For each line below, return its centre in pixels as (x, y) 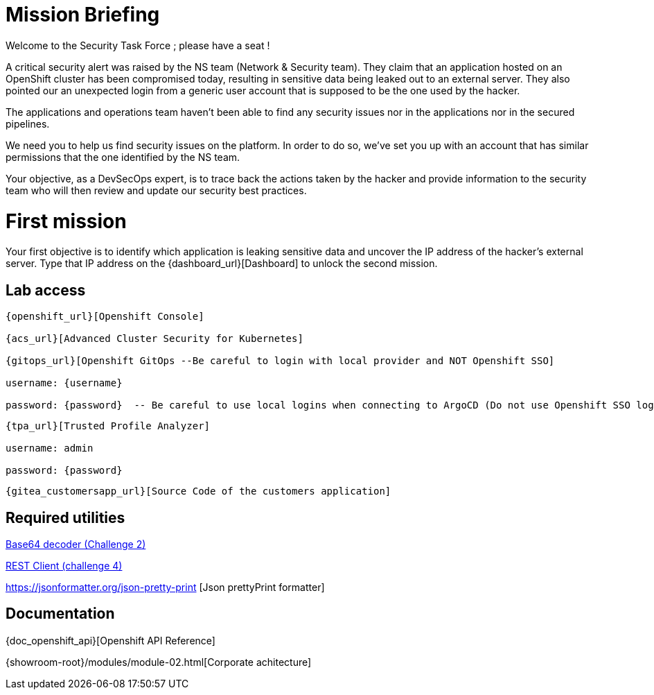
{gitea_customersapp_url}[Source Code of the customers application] (198, 491)
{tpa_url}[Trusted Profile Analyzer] (108, 426)
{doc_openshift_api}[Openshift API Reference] (111, 640)
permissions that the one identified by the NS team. (123, 157)
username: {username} (64, 383)
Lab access (46, 290)
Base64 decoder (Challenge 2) (76, 544)
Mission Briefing (83, 15)
